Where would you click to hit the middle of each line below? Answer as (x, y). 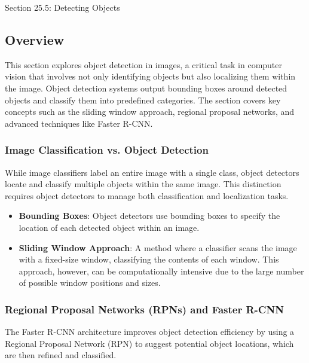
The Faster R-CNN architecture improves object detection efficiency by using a (150, 332)
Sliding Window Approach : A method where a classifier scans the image (158, 247)
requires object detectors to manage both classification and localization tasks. (147, 195)
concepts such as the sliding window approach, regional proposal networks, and (150, 112)
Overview (35, 39)
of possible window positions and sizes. (90, 283)
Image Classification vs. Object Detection (107, 150)
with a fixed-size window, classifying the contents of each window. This (149, 259)
